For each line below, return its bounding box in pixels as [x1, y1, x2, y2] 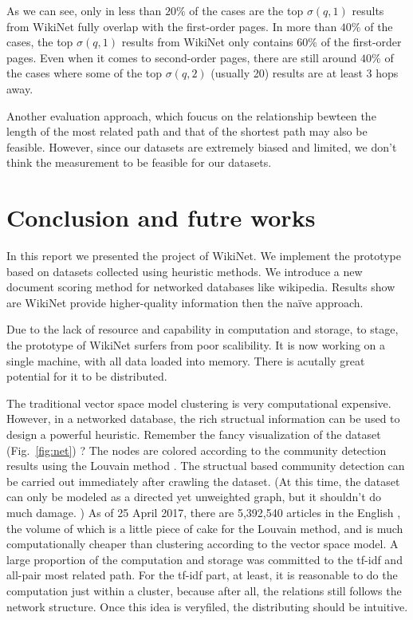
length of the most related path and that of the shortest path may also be [6, 123, 368, 140]
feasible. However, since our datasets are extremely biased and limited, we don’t [6, 138, 397, 155]
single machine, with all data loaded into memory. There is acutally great [6, 352, 365, 369]
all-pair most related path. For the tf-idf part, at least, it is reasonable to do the [6, 567, 398, 583]
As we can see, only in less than [6, 2, 162, 18]
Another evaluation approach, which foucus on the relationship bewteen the [6, 107, 376, 124]
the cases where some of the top [6, 65, 163, 81]
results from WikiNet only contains [121, 34, 293, 50]
